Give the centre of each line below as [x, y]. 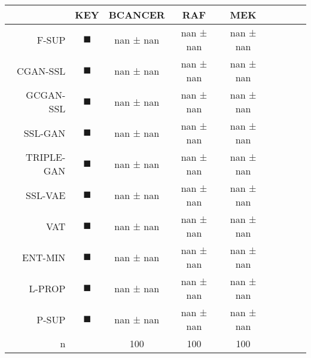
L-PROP [47, 288]
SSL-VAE [46, 195]
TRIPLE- [46, 157]
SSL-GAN [45, 133]
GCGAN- [46, 95]
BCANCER [137, 15]
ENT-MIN [44, 257]
